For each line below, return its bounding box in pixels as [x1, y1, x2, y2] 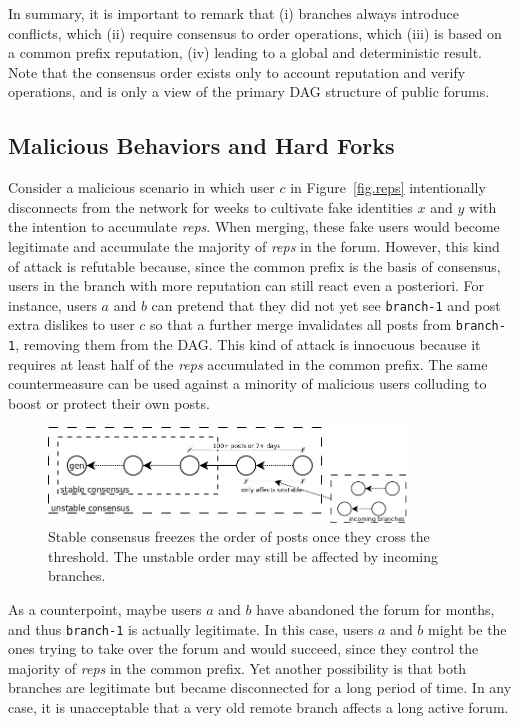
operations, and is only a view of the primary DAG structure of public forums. [8, 81, 490, 102]
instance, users [8, 294, 97, 315]
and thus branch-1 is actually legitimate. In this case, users [8, 618, 374, 639]
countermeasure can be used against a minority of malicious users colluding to [8, 373, 487, 394]
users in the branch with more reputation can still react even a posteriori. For [8, 275, 485, 296]
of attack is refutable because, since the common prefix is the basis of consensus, [8, 255, 501, 276]
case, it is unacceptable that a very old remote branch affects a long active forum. [8, 697, 509, 718]
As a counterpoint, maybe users [8, 599, 202, 620]
